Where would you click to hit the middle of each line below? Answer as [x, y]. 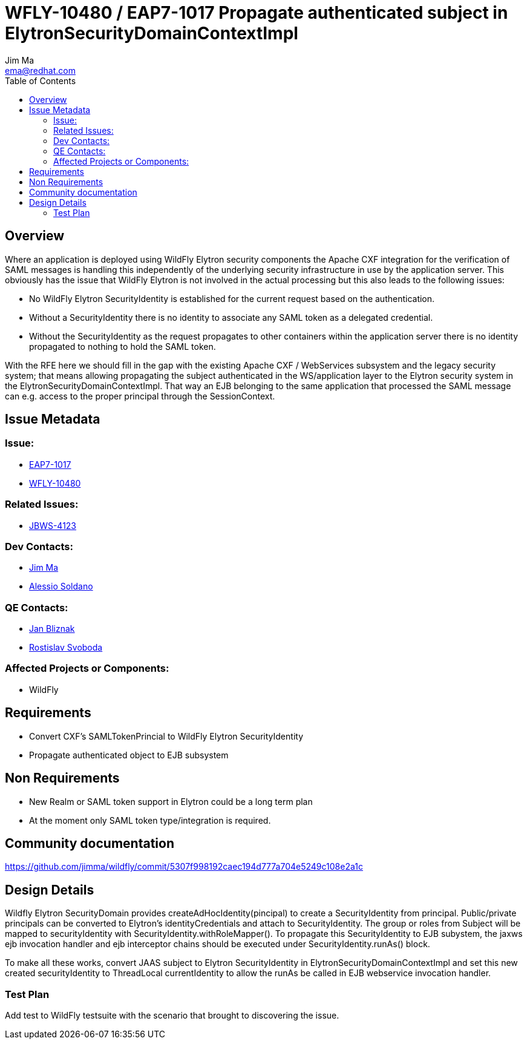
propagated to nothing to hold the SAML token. [123, 346]
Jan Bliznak [52, 629]
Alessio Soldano [61, 586]
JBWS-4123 [53, 525]
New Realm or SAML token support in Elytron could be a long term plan [171, 801]
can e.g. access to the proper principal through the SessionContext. [140, 396]
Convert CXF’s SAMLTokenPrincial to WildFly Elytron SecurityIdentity [166, 736]
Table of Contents [41, 80]
